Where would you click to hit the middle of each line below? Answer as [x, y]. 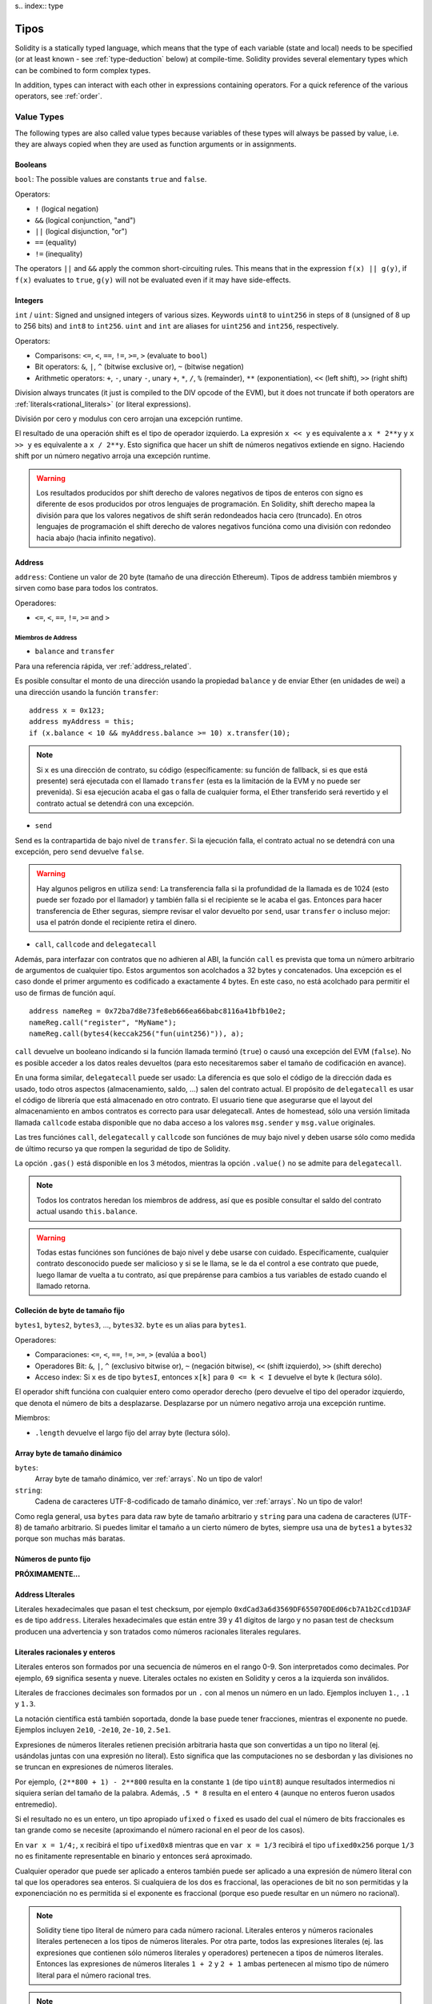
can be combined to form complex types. [83, 70]
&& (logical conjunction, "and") [85, 220]
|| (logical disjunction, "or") [81, 231]
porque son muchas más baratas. [70, 1538]
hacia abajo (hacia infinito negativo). [96, 538]
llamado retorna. [64, 1286]
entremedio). [36, 1804]
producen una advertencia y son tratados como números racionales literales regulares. [158, 1631]
